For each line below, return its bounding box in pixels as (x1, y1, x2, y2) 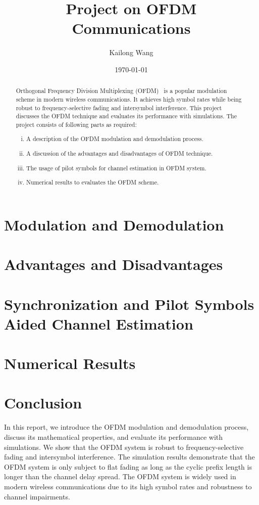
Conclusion (4, 392, 82, 413)
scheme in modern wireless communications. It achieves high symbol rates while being (16, 95, 242, 103)
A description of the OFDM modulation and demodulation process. (26, 134, 203, 143)
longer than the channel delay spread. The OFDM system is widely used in (4, 471, 236, 482)
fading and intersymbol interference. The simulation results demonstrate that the (4, 451, 255, 462)
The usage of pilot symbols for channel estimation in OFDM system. (26, 163, 206, 172)
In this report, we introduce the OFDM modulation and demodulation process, (4, 422, 249, 432)
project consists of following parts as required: (16, 120, 137, 128)
